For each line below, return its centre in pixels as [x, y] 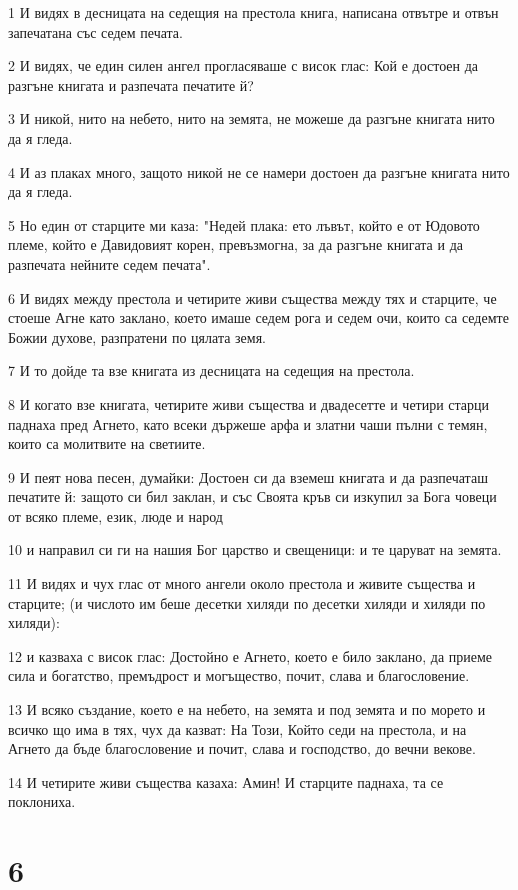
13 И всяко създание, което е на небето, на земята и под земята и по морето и [247, 709]
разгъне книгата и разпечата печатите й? [131, 84]
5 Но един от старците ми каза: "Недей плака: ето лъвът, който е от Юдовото [244, 224]
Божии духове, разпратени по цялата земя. [137, 336]
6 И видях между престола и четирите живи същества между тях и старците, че [252, 297]
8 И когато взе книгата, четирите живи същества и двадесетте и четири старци [249, 403]
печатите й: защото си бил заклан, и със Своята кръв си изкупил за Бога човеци [252, 496]
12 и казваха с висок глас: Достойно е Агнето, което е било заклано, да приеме [250, 655]
